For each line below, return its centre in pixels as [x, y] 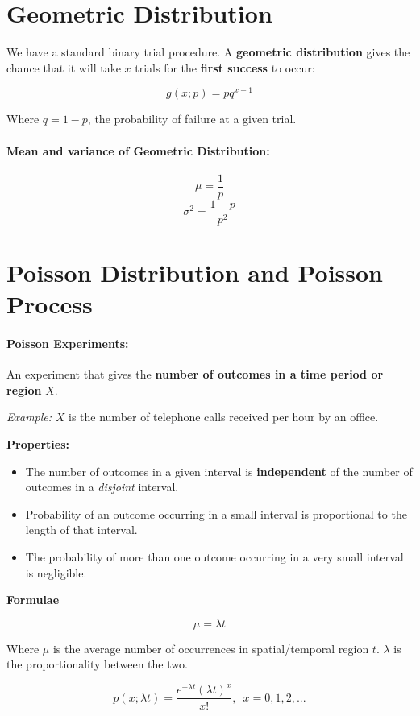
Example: [29, 417]
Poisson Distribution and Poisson [195, 273]
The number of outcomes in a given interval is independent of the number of [219, 471]
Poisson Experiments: [68, 344]
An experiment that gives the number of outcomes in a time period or [195, 374]
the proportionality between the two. [97, 664]
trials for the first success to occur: [225, 67]
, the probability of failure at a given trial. [192, 119]
